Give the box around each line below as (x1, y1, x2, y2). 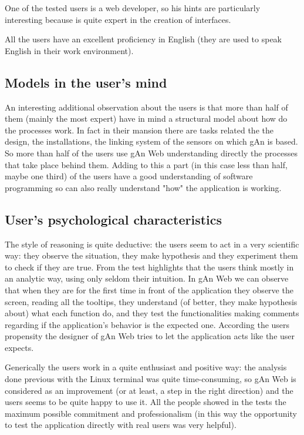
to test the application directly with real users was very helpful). (5, 419, 237, 431)
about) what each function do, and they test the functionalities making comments (5, 307, 299, 319)
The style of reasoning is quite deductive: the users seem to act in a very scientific (5, 237, 299, 250)
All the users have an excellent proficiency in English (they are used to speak (5, 33, 282, 45)
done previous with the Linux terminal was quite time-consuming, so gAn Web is (5, 373, 296, 385)
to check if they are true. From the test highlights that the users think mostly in (5, 260, 294, 273)
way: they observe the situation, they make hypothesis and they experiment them (5, 249, 298, 262)
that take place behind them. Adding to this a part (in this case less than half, (5, 158, 288, 170)
